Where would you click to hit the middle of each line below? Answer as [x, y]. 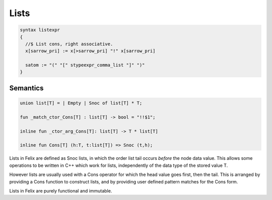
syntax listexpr [40, 30]
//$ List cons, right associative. [69, 44]
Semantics [26, 88]
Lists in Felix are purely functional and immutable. [61, 190]
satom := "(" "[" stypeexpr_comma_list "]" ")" [85, 65]
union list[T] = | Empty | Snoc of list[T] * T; [81, 103]
